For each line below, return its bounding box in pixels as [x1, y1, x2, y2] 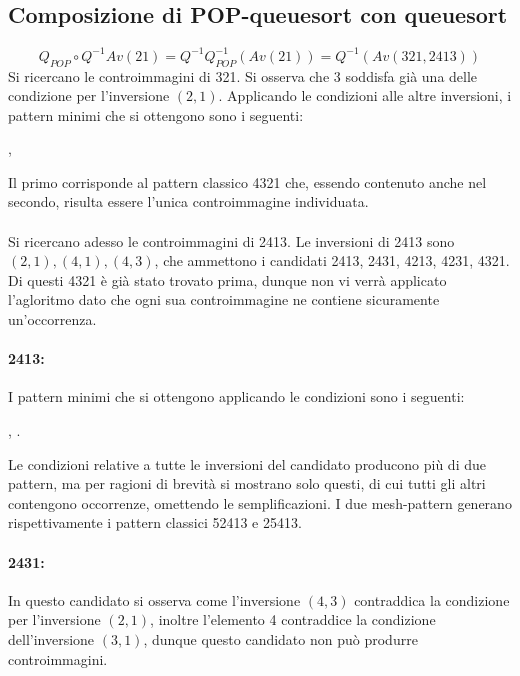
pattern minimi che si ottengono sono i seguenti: [8, 104, 304, 125]
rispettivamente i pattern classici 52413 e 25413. [8, 512, 302, 533]
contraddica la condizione [354, 589, 510, 610]
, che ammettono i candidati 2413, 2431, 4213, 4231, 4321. [154, 250, 510, 271]
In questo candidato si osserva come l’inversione [8, 589, 301, 610]
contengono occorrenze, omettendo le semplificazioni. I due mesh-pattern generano [8, 492, 512, 513]
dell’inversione [8, 628, 95, 649]
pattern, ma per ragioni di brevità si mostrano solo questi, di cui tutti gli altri [8, 473, 486, 494]
